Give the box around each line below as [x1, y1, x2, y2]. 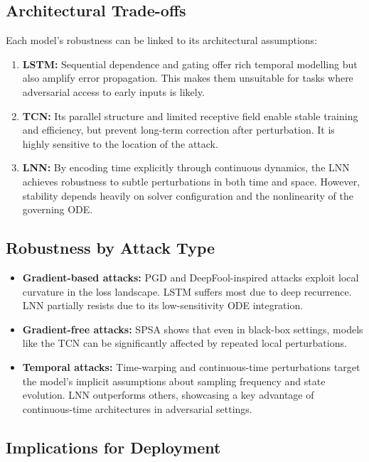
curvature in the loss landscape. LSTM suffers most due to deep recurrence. [22, 284, 352, 299]
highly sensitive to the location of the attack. [22, 136, 218, 151]
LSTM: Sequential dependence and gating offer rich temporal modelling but [22, 56, 358, 71]
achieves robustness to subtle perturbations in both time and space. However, [22, 173, 360, 188]
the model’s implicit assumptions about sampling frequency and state [22, 373, 326, 388]
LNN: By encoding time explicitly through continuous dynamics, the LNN [22, 160, 350, 175]
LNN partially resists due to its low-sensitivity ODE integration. [22, 298, 304, 313]
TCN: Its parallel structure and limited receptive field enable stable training [22, 108, 358, 123]
